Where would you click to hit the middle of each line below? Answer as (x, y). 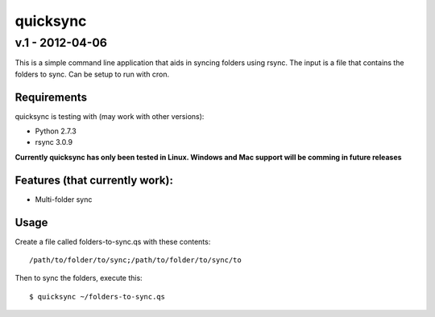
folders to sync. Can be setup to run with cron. (92, 74)
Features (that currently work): (94, 180)
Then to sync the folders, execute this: (79, 278)
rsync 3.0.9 (54, 142)
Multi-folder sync (64, 199)
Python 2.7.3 (56, 131)
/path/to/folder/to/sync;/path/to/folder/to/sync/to (135, 260)
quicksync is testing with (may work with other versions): (110, 116)
